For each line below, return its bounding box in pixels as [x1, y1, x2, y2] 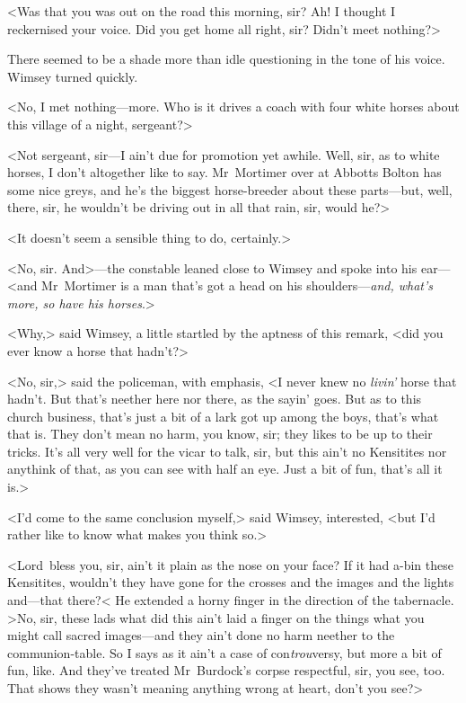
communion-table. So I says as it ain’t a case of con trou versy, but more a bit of [7, 643, 442, 662]
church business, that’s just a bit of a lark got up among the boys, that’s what [7, 406, 439, 425]
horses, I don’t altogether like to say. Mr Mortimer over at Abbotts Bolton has [7, 163, 442, 182]
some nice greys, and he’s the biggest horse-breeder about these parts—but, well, [7, 180, 453, 199]
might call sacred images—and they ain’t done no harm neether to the [7, 626, 395, 645]
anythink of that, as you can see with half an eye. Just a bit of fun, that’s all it [7, 459, 443, 478]
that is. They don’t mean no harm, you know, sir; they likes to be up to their [7, 424, 433, 443]
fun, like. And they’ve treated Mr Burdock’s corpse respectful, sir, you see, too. [7, 661, 445, 680]
